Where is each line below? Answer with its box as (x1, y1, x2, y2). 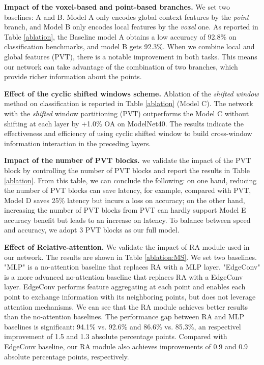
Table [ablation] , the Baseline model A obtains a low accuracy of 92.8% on (4, 31, 237, 42)
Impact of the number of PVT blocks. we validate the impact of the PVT (4, 155, 251, 165)
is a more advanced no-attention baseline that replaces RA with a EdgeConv (4, 271, 243, 282)
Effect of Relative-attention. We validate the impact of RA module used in (4, 242, 250, 252)
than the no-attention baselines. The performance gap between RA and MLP (4, 311, 245, 322)
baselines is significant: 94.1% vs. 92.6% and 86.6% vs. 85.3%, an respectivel (4, 321, 241, 331)
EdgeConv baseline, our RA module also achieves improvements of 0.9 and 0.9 (4, 341, 248, 351)
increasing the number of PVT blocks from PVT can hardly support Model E (4, 205, 246, 215)
